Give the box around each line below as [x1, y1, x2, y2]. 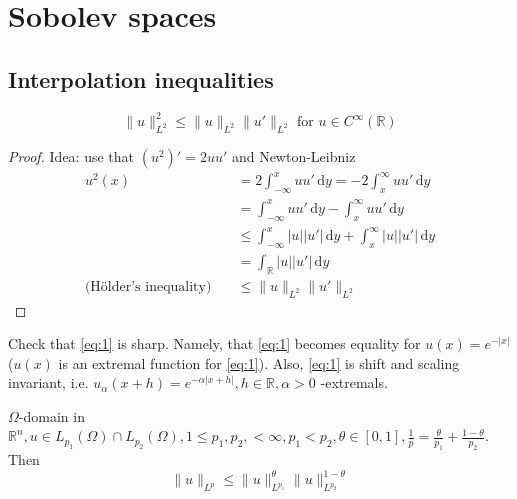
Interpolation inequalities [8, 63, 274, 94]
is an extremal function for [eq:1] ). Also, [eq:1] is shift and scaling [58, 352, 460, 373]
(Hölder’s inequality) [84, 279, 212, 294]
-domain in [18, 405, 85, 426]
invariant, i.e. [8, 372, 89, 393]
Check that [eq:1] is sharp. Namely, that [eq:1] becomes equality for [8, 333, 421, 354]
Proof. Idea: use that [8, 145, 135, 166]
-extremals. [320, 372, 388, 393]
